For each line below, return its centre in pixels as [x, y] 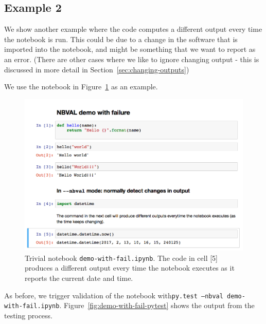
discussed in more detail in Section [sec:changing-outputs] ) [97, 69]
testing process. [28, 315]
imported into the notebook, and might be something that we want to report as [130, 49]
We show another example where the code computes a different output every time [133, 29]
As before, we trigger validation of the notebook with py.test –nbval [114, 295]
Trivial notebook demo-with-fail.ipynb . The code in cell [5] [121, 258]
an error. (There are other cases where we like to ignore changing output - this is [132, 59]
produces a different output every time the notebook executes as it [130, 268]
